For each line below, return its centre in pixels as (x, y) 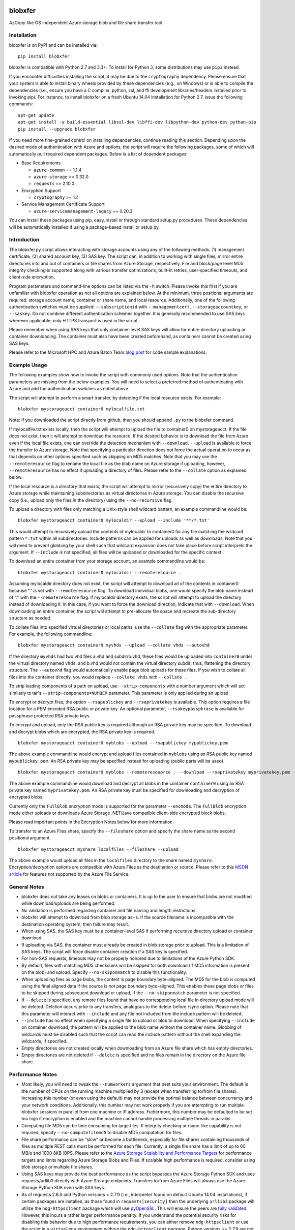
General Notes (27, 887)
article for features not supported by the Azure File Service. (69, 874)
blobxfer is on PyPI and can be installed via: (53, 45)
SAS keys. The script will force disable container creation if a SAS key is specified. (105, 952)
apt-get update (36, 115)
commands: (21, 104)
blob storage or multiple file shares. (57, 1167)
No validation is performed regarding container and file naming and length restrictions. (109, 910)
